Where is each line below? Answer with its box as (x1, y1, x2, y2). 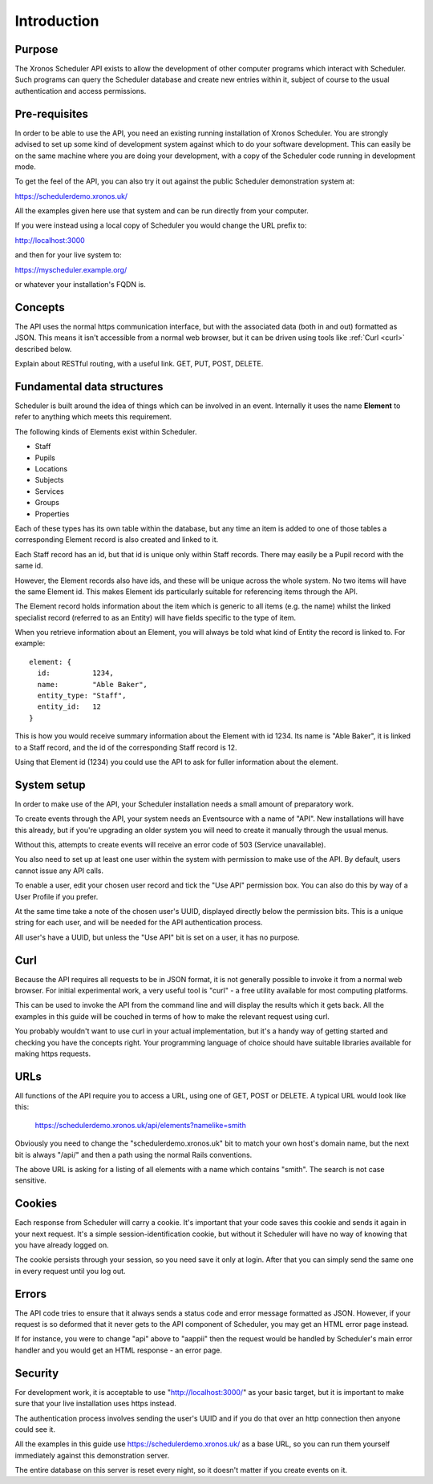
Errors (14, 1287, 47, 1300)
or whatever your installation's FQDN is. (14, 280, 146, 289)
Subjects (34, 475, 64, 485)
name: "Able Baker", (37, 680, 148, 689)
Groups (34, 498, 60, 507)
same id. (14, 561, 43, 571)
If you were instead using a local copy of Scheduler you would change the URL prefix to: (14, 220, 307, 230)
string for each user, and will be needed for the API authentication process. (14, 918, 263, 928)
